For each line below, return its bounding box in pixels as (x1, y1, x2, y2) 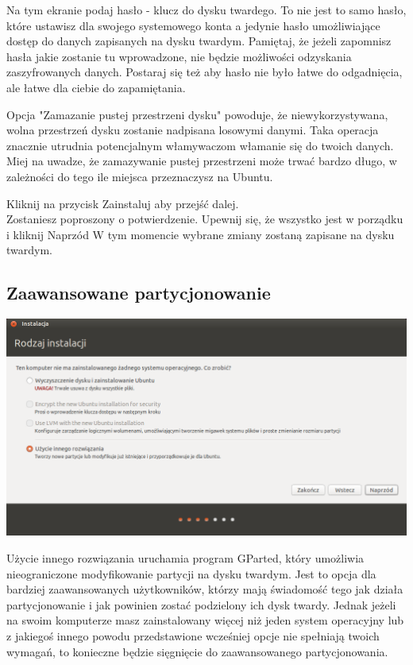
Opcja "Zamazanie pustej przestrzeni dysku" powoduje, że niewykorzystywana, (6, 106, 388, 122)
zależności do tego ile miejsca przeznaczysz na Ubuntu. (6, 168, 273, 184)
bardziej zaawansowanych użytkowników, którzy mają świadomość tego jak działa (6, 581, 403, 597)
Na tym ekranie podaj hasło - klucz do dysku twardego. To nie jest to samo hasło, (6, 2, 407, 17)
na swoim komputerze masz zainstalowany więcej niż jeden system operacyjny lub (6, 612, 404, 628)
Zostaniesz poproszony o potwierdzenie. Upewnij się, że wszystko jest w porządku (6, 211, 403, 227)
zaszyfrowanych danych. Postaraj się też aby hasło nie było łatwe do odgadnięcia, (6, 64, 403, 80)
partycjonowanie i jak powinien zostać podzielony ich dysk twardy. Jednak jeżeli (6, 596, 396, 613)
